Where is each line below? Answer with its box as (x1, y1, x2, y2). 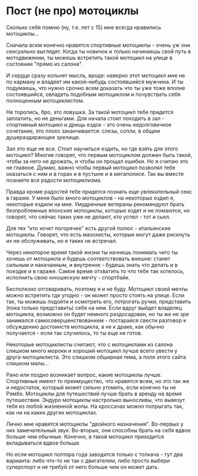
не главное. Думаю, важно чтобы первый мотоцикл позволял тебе (6, 164, 176, 171)
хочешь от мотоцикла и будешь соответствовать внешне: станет (6, 255, 171, 262)
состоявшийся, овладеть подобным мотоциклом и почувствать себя (6, 91, 181, 98)
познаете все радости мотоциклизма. (6, 176, 102, 184)
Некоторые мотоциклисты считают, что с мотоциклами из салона (6, 340, 173, 348)
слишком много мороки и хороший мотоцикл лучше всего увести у (6, 347, 178, 354)
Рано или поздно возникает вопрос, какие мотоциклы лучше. (6, 371, 163, 378)
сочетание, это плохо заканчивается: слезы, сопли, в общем (6, 127, 161, 134)
